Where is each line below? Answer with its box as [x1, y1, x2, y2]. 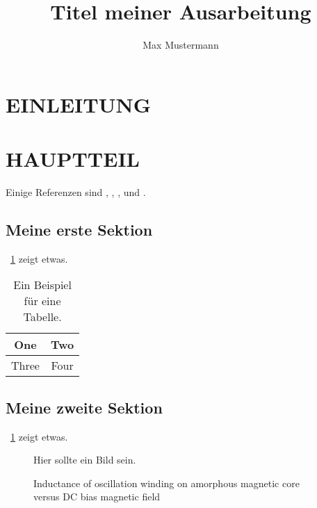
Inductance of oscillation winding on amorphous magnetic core [33, 475, 300, 490]
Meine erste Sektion [6, 219, 153, 240]
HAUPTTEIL [6, 145, 140, 173]
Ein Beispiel [13, 277, 72, 293]
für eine [24, 293, 61, 309]
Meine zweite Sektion [6, 396, 163, 418]
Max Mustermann [143, 38, 219, 52]
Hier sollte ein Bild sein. [33, 452, 136, 467]
